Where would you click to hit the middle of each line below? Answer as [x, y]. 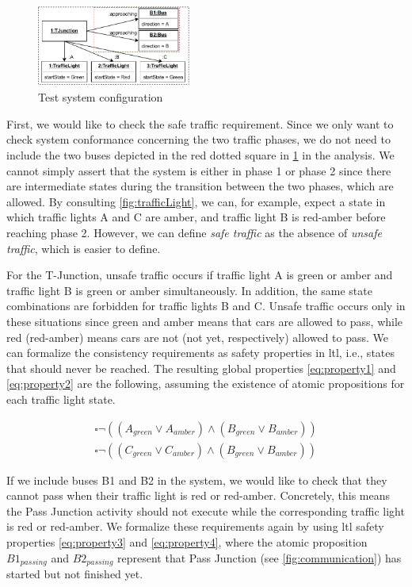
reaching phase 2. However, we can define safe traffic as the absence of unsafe [194, 233]
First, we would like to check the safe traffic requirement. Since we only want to [200, 123]
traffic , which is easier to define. [84, 248]
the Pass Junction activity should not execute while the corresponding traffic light [206, 510]
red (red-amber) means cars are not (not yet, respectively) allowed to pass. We [198, 337]
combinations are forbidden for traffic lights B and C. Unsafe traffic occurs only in [206, 306]
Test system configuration [101, 97]
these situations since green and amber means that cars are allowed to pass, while [205, 322]
